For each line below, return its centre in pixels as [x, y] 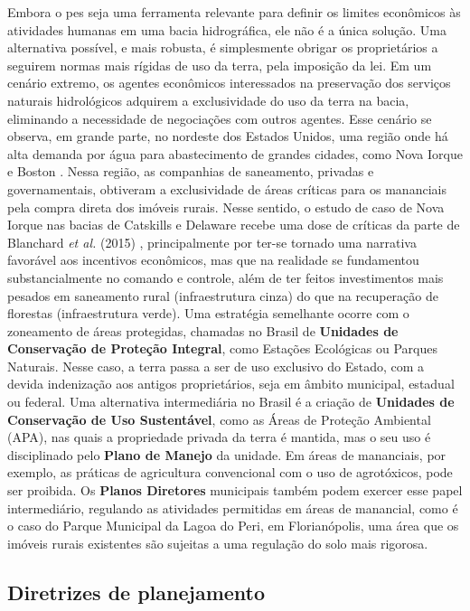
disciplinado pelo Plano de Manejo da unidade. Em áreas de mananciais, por [227, 454]
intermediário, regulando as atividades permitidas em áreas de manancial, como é [233, 508]
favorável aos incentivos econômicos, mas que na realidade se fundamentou [213, 260]
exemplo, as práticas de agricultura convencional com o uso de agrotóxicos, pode [230, 472]
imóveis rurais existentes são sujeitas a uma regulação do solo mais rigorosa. [218, 543]
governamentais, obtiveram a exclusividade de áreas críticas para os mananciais [227, 188]
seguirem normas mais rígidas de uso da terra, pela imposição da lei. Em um [220, 65]
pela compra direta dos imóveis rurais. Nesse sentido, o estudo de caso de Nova [226, 207]
